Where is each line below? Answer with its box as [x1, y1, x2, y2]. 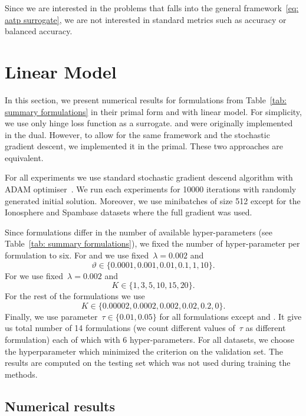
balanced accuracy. [5, 25, 73, 37]
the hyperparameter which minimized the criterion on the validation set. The [5, 345, 283, 357]
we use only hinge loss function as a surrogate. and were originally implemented [5, 117, 293, 129]
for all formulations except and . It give [159, 310, 302, 322]
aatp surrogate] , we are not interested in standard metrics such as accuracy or [5, 13, 287, 25]
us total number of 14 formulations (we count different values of [5, 322, 235, 334]
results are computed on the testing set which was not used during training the [5, 356, 291, 369]
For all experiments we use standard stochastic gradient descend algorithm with [5, 171, 293, 184]
